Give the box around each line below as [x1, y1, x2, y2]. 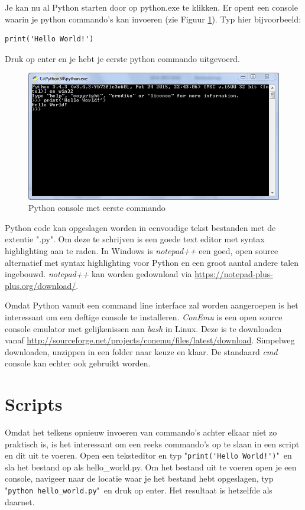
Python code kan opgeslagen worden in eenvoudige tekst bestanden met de [5, 221, 276, 233]
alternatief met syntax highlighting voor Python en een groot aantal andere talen [5, 256, 299, 268]
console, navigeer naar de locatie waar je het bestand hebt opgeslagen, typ [5, 472, 274, 485]
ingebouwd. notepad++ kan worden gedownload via [5, 268, 192, 280]
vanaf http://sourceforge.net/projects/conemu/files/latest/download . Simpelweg [5, 334, 295, 346]
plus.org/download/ [5, 279, 76, 291]
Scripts [5, 392, 63, 416]
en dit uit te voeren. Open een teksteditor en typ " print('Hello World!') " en [5, 449, 292, 462]
